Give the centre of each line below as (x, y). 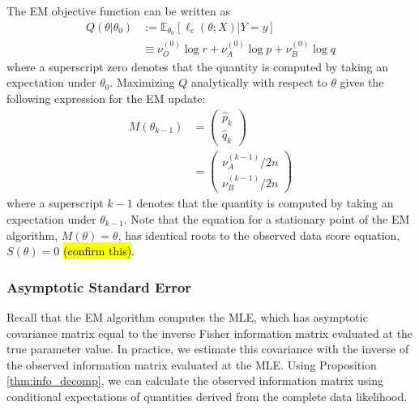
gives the (362, 82)
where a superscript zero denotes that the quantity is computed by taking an (198, 66)
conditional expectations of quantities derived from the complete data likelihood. (207, 396)
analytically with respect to (259, 82)
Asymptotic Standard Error (99, 286)
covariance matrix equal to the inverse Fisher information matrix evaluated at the (210, 333)
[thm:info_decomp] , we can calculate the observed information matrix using (195, 380)
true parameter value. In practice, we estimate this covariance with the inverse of (208, 349)
